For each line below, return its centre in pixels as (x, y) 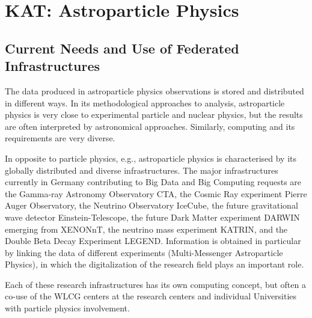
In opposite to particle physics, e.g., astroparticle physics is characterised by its (151, 158)
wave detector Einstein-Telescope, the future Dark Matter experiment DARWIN (152, 217)
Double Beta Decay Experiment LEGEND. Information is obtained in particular (153, 241)
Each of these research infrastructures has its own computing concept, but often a (155, 284)
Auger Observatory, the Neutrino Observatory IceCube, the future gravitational (151, 205)
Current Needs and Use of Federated (122, 48)
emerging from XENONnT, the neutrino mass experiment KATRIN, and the (146, 229)
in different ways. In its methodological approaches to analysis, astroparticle (145, 102)
